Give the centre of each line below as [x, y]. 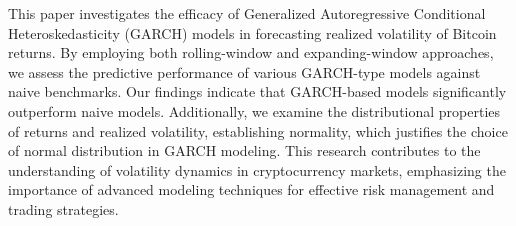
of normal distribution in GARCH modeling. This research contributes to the [244, 150]
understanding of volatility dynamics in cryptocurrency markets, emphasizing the [257, 169]
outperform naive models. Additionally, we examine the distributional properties [254, 110]
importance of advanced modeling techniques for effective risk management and [251, 189]
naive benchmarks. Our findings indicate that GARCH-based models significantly [257, 91]
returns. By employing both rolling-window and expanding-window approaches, [251, 52]
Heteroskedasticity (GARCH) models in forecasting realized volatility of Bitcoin [252, 32]
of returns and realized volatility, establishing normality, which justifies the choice [258, 130]
